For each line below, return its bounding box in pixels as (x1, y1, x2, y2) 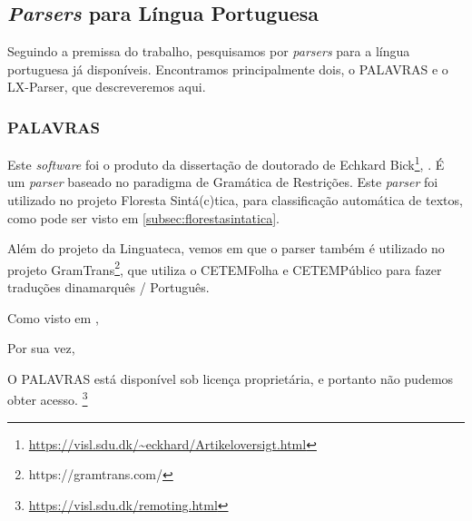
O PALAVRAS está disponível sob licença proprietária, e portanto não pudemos (7, 369, 454, 388)
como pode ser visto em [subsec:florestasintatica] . (7, 208, 280, 227)
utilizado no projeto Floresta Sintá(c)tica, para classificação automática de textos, (7, 191, 463, 210)
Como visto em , (7, 308, 99, 327)
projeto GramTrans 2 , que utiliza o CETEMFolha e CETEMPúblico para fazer (7, 257, 442, 279)
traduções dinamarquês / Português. (7, 278, 210, 297)
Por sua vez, (7, 339, 75, 358)
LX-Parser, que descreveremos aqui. (7, 77, 206, 96)
